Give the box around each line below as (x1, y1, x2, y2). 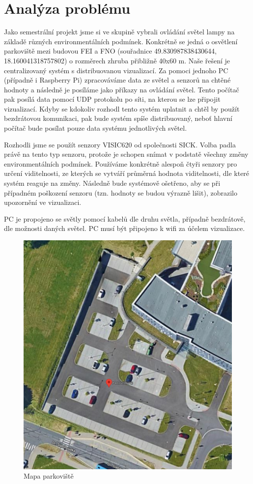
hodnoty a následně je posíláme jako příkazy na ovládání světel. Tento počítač (4, 84, 239, 94)
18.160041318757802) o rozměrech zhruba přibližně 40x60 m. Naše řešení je (4, 55, 230, 65)
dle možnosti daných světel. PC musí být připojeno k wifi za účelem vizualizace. (4, 223, 245, 233)
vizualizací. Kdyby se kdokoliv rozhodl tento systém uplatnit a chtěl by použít (4, 103, 240, 114)
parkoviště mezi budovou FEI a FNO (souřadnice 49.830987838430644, (4, 46, 217, 56)
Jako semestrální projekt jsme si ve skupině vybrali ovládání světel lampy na (4, 27, 235, 37)
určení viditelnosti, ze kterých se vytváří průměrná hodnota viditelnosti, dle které (4, 168, 250, 178)
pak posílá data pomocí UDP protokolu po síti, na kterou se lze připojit (4, 94, 221, 104)
